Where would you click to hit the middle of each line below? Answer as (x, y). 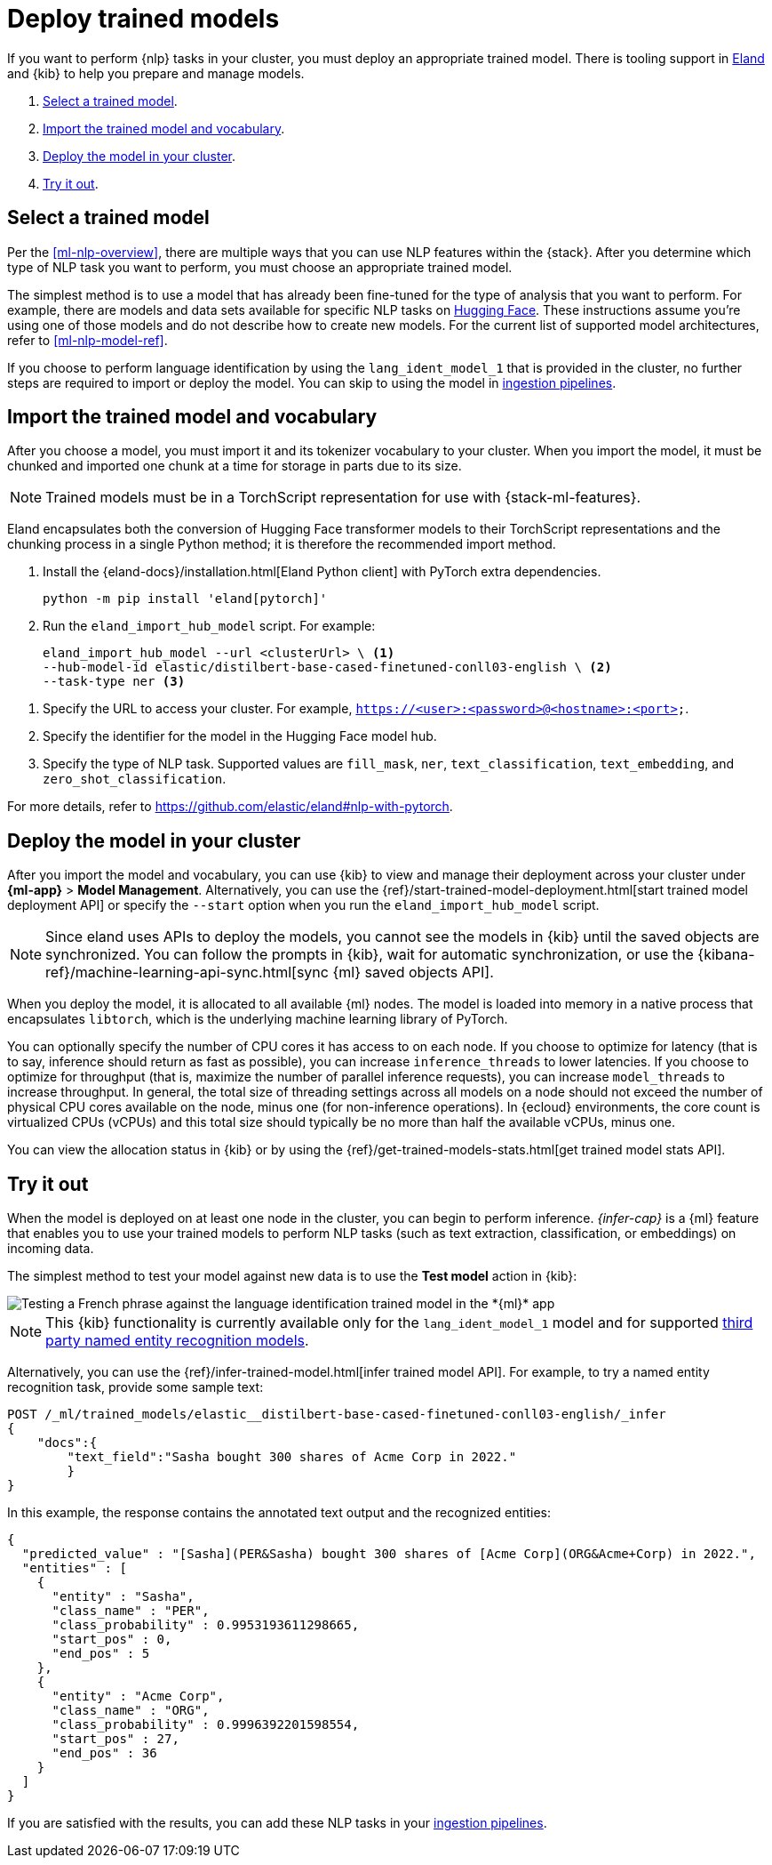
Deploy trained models (143, 19)
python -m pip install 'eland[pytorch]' (185, 599)
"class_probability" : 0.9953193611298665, (206, 1625)
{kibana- (726, 955)
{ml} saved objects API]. (413, 973)
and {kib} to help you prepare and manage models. (156, 73)
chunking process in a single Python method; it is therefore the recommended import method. (282, 544)
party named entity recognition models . (177, 1341)
